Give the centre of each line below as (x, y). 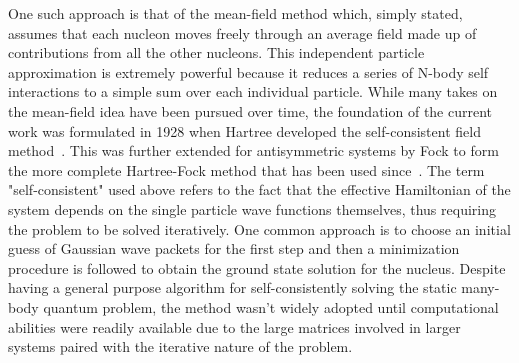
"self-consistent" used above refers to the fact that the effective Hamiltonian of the (259, 189)
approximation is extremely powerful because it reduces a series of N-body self (248, 71)
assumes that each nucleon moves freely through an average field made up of (242, 32)
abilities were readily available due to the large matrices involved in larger (234, 326)
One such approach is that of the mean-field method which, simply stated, (235, 13)
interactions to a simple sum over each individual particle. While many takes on (253, 91)
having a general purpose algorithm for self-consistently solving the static (232, 287)
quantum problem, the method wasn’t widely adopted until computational (271, 306)
